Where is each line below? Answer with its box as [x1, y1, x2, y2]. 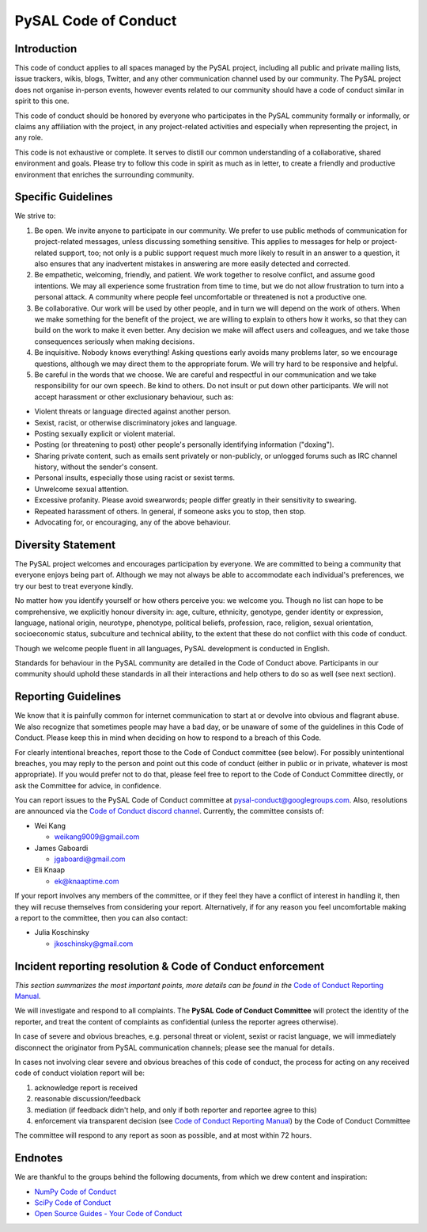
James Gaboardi [34, 843, 89, 852]
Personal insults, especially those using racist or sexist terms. [34, 473, 236, 483]
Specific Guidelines [14, 190, 114, 204]
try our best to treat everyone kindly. [14, 581, 134, 590]
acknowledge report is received [34, 1082, 138, 1093]
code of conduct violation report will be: [14, 1068, 145, 1078]
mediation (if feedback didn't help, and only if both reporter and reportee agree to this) [34, 1105, 317, 1115]
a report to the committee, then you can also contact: [14, 914, 188, 922]
